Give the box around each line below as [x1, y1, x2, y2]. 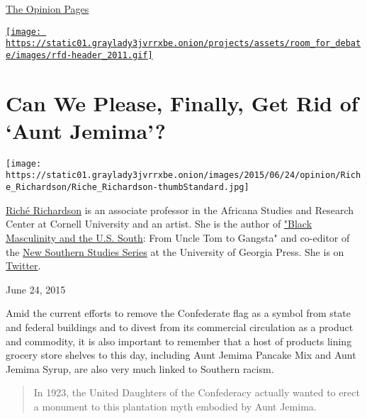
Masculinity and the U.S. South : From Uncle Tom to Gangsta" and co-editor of [6, 230, 350, 245]
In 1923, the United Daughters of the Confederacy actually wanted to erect [33, 385, 360, 400]
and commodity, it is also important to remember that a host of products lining [6, 333, 352, 348]
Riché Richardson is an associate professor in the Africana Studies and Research [6, 202, 354, 217]
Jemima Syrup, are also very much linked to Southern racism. [6, 361, 274, 376]
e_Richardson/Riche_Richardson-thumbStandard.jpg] [6, 182, 249, 193]
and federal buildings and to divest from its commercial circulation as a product [6, 319, 354, 334]
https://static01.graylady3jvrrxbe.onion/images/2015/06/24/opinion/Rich [6, 170, 361, 181]
